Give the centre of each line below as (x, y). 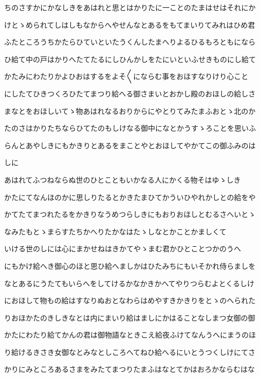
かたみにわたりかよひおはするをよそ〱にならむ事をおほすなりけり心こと (126, 76)
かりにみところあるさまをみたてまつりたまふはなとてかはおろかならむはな (129, 369)
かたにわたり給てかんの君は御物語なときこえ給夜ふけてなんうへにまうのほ (130, 335)
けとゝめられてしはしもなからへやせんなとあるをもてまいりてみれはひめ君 (130, 24)
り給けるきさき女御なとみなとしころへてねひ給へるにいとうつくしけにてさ (130, 352)
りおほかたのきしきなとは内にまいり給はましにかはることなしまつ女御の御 (130, 317)
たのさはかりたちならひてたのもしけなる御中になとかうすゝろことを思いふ (130, 128)
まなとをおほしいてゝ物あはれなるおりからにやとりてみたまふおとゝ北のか (130, 111)
